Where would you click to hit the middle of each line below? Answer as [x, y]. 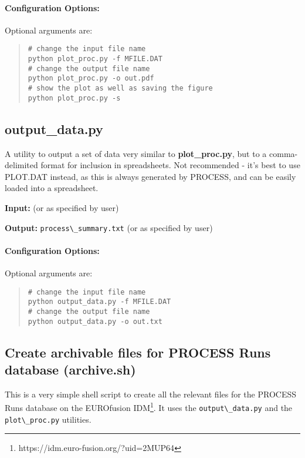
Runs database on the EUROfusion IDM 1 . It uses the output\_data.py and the [149, 407]
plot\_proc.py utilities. [48, 419]
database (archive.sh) [70, 369]
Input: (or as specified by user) [62, 207]
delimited [21, 165]
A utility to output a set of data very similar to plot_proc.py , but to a [136, 153]
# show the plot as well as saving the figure [120, 88]
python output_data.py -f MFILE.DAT [99, 302]
